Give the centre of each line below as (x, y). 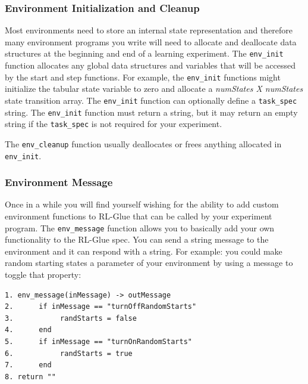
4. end (28, 330)
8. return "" (30, 377)
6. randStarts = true (69, 353)
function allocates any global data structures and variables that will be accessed (150, 65)
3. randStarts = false (71, 318)
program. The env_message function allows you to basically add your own (140, 227)
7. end (28, 365)
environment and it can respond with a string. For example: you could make (144, 251)
